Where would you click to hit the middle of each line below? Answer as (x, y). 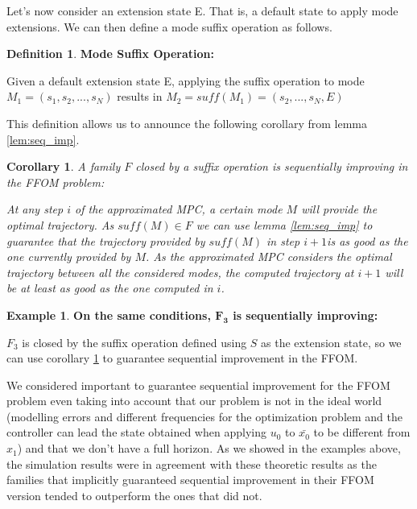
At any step (35, 209)
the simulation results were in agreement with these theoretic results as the (192, 463)
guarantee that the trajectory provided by (106, 240)
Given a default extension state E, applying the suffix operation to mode (186, 80)
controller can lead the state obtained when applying (136, 432)
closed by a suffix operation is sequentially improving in (272, 166)
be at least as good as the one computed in (110, 288)
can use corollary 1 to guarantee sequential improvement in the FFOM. (182, 358)
